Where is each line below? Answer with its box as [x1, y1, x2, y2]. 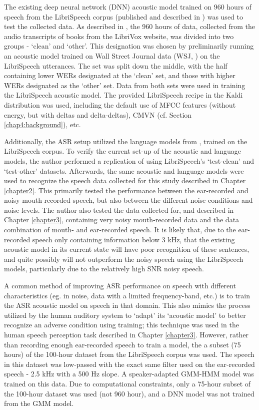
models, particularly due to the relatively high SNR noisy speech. [4, 263, 204, 274]
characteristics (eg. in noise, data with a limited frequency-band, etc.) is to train [4, 290, 250, 300]
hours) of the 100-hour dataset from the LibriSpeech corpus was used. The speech [4, 349, 254, 359]
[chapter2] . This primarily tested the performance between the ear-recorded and [4, 185, 248, 195]
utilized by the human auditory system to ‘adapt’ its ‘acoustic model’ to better [4, 309, 246, 320]
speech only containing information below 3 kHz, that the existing [32, 234, 235, 244]
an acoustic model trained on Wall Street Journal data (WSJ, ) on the [4, 50, 220, 61]
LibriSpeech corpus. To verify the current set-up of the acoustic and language [4, 146, 241, 156]
